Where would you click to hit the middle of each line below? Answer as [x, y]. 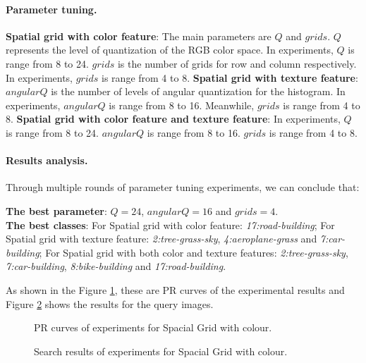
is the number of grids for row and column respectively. [237, 63]
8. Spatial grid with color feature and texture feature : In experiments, [173, 119]
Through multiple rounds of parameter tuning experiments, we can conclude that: [183, 187]
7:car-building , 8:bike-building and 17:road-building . [116, 266]
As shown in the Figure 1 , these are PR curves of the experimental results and [175, 289]
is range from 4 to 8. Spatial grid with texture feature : [230, 77]
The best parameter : [56, 210]
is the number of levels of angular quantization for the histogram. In [198, 91]
